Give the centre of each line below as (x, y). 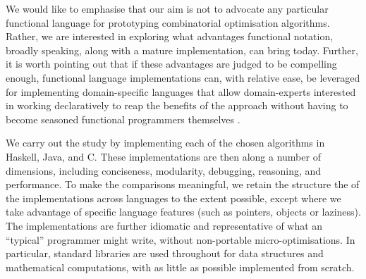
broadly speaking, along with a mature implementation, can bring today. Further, (182, 50)
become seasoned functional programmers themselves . (123, 119)
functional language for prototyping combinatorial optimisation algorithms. (168, 22)
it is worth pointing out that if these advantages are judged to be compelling (171, 64)
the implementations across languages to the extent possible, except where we (173, 198)
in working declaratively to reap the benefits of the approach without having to (177, 105)
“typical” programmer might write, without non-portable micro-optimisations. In (181, 239)
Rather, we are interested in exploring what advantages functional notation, (170, 36)
